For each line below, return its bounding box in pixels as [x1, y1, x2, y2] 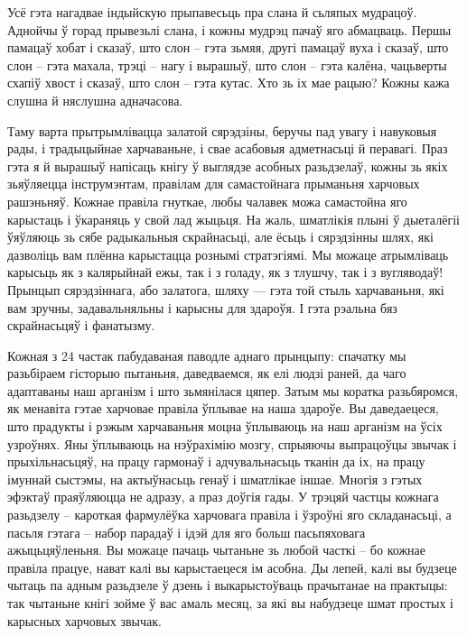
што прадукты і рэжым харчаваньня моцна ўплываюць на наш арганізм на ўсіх [7, 417, 443, 436]
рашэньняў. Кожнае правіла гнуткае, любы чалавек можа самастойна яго [7, 191, 407, 210]
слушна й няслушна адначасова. [7, 90, 183, 109]
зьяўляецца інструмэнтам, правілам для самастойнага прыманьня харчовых [7, 174, 420, 193]
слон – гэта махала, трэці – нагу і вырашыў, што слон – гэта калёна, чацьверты [7, 55, 447, 74]
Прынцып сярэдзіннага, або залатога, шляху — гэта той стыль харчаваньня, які [7, 280, 444, 299]
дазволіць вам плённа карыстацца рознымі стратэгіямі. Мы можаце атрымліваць [7, 244, 449, 263]
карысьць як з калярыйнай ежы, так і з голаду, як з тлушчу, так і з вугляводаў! [7, 263, 444, 281]
